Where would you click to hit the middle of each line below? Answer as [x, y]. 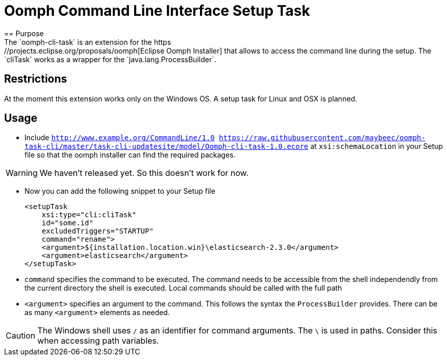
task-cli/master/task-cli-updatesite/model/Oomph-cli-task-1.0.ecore [167, 147]
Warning [22, 173]
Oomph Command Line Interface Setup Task [157, 11]
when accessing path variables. [98, 341]
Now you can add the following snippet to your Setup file [120, 191]
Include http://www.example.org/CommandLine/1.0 [120, 138]
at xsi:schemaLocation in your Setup [377, 146]
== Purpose [24, 33]
